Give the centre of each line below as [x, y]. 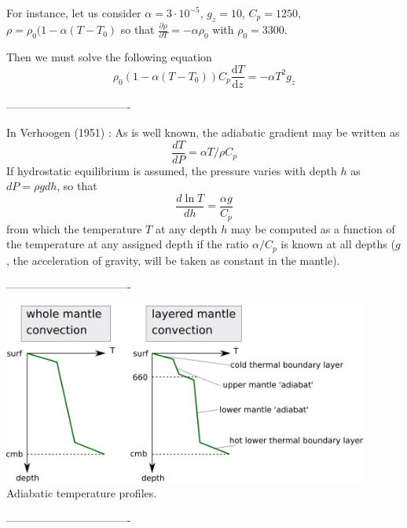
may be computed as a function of [313, 228]
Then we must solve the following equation [109, 56]
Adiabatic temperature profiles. [82, 493]
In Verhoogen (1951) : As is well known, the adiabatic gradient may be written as [203, 132]
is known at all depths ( [338, 244]
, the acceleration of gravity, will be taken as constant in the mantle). [173, 260]
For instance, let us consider [74, 13]
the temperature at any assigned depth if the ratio [128, 244]
